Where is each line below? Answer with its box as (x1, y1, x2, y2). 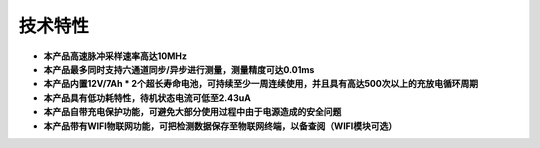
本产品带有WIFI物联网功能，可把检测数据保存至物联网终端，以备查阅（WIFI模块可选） (43, 120, 398, 132)
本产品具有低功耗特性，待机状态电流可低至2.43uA (43, 91, 252, 104)
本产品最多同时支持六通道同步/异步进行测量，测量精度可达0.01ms (43, 63, 315, 75)
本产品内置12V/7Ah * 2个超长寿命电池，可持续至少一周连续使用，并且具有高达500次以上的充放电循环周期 (43, 78, 479, 90)
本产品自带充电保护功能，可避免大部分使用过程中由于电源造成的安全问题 (43, 106, 342, 118)
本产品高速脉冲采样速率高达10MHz (43, 50, 187, 62)
